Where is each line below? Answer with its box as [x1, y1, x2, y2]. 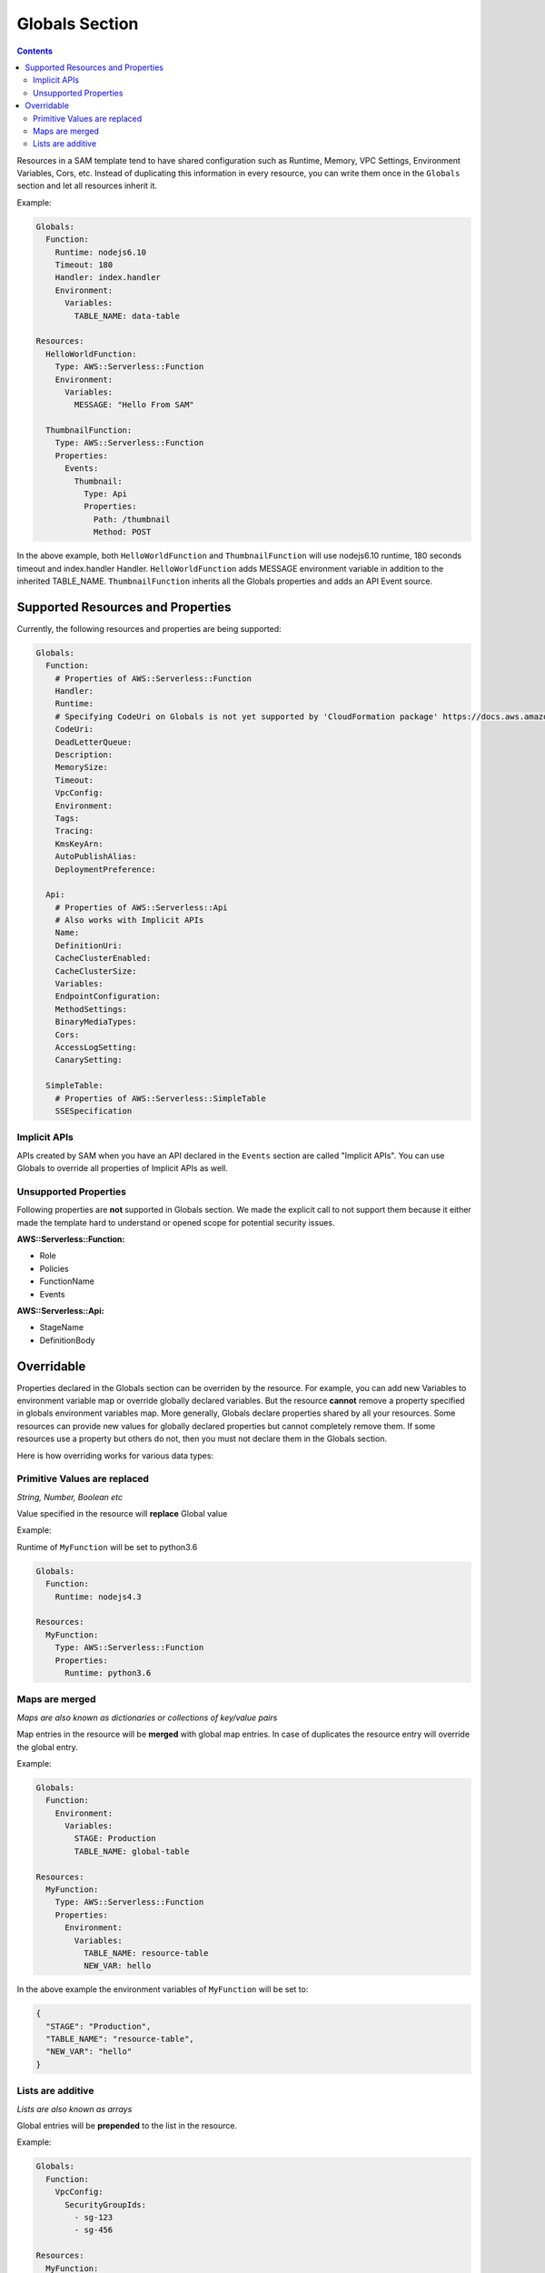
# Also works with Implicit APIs [54, 915, 204, 926]
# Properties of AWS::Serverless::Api [54, 902, 228, 913]
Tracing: [54, 826, 94, 836]
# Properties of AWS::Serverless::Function [54, 673, 252, 684]
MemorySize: [54, 762, 109, 773]
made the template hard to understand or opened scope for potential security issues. [16, 1217, 335, 1227]
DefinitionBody [39, 1335, 95, 1346]
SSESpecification [54, 1106, 133, 1116]
